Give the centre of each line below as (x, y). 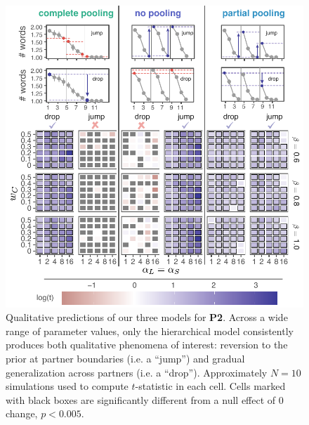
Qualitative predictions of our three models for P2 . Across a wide (147, 317)
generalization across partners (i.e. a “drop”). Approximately (137, 372)
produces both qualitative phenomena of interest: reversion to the (147, 345)
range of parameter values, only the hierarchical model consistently (150, 331)
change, (22, 413)
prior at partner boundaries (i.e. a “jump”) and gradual (125, 359)
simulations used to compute (67, 386)
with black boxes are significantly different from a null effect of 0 (145, 399)
